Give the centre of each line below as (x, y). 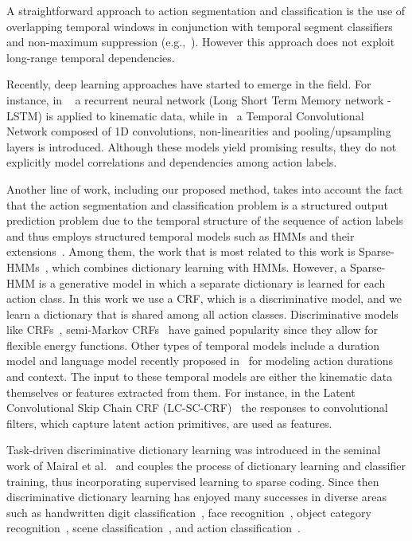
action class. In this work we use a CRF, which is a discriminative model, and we (204, 298)
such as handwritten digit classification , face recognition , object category (189, 512)
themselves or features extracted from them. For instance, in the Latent (181, 392)
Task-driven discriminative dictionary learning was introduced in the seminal (194, 450)
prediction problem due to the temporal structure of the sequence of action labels (205, 220)
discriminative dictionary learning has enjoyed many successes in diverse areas (196, 497)
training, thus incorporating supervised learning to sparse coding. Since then (193, 481)
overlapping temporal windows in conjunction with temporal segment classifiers (200, 26)
